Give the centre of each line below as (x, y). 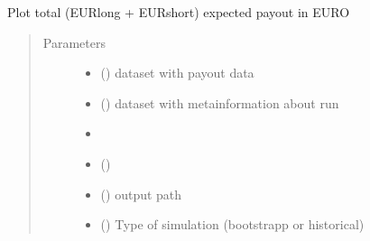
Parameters (74, 42)
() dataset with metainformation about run (220, 102)
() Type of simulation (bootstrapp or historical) (232, 224)
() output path (141, 194)
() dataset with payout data (177, 73)
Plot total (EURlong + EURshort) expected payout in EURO (179, 12)
